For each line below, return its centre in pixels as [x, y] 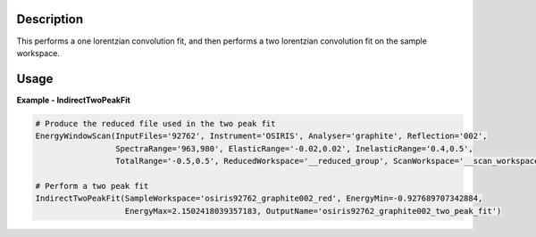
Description [50, 19]
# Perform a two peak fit [92, 186]
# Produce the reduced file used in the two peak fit [155, 123]
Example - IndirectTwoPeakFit [74, 100]
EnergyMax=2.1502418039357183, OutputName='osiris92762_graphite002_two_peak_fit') [313, 211]
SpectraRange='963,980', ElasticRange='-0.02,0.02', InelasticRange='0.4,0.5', [294, 148]
